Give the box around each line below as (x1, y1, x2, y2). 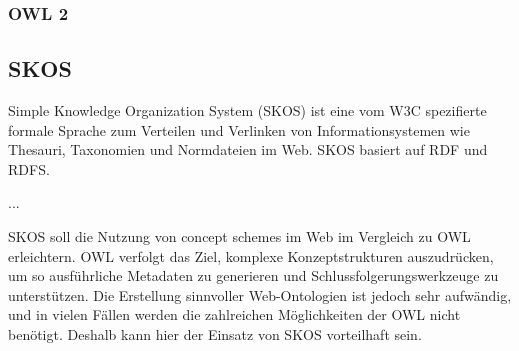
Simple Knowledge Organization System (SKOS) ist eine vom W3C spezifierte (8, 100, 487, 121)
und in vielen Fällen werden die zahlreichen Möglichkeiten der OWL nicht (8, 304, 461, 325)
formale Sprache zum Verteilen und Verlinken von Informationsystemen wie (8, 119, 470, 140)
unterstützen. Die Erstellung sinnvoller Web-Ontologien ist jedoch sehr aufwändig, (8, 284, 512, 305)
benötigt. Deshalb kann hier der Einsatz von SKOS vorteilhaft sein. (8, 323, 422, 344)
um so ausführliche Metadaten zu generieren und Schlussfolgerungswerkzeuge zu (8, 265, 499, 286)
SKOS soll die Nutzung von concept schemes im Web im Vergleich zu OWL (8, 226, 471, 247)
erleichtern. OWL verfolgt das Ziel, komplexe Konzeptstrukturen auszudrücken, (8, 245, 494, 266)
